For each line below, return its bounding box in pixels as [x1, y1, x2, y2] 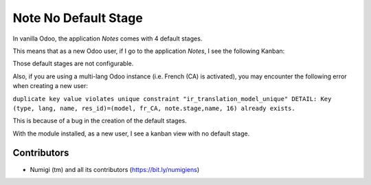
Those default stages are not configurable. [12, 59, 134, 68]
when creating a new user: [12, 82, 89, 90]
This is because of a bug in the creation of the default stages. [12, 117, 187, 125]
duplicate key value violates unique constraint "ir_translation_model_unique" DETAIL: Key [12, 95, 332, 102]
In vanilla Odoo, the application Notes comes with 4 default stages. [12, 34, 203, 43]
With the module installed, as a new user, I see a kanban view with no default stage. [12, 129, 250, 138]
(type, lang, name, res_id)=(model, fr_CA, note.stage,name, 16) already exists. [12, 104, 295, 112]
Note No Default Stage [12, 10, 144, 25]
